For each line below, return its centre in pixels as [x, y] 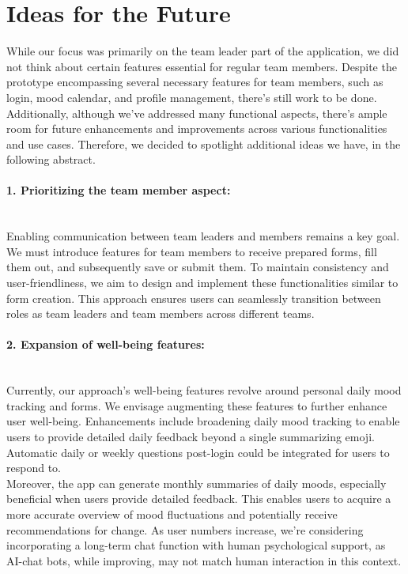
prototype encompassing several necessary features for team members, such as [195, 82]
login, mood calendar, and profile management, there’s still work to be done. [192, 97]
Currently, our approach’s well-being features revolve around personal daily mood [204, 390]
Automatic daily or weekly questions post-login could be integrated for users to [198, 452]
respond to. [34, 468]
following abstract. [51, 159]
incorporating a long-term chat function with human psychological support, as [196, 545]
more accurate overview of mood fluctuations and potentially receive [172, 514]
